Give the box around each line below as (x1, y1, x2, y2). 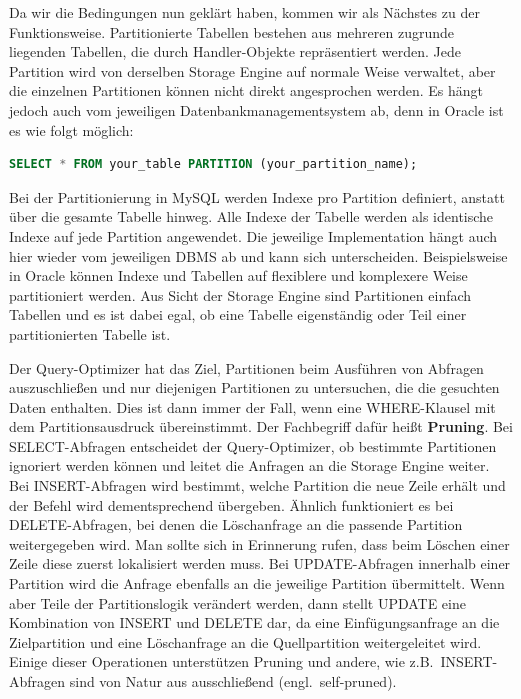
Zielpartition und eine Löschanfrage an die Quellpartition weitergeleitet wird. (9, 631, 482, 652)
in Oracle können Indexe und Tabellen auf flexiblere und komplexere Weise (9, 265, 468, 286)
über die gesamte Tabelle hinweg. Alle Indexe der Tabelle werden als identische (9, 206, 494, 227)
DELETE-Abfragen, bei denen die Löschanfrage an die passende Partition (9, 514, 463, 535)
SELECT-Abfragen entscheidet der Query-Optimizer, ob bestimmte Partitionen (9, 435, 497, 456)
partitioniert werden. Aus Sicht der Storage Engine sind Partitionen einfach (9, 284, 472, 305)
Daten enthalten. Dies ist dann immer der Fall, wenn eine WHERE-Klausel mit (9, 396, 496, 417)
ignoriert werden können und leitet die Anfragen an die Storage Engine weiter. (9, 455, 490, 476)
